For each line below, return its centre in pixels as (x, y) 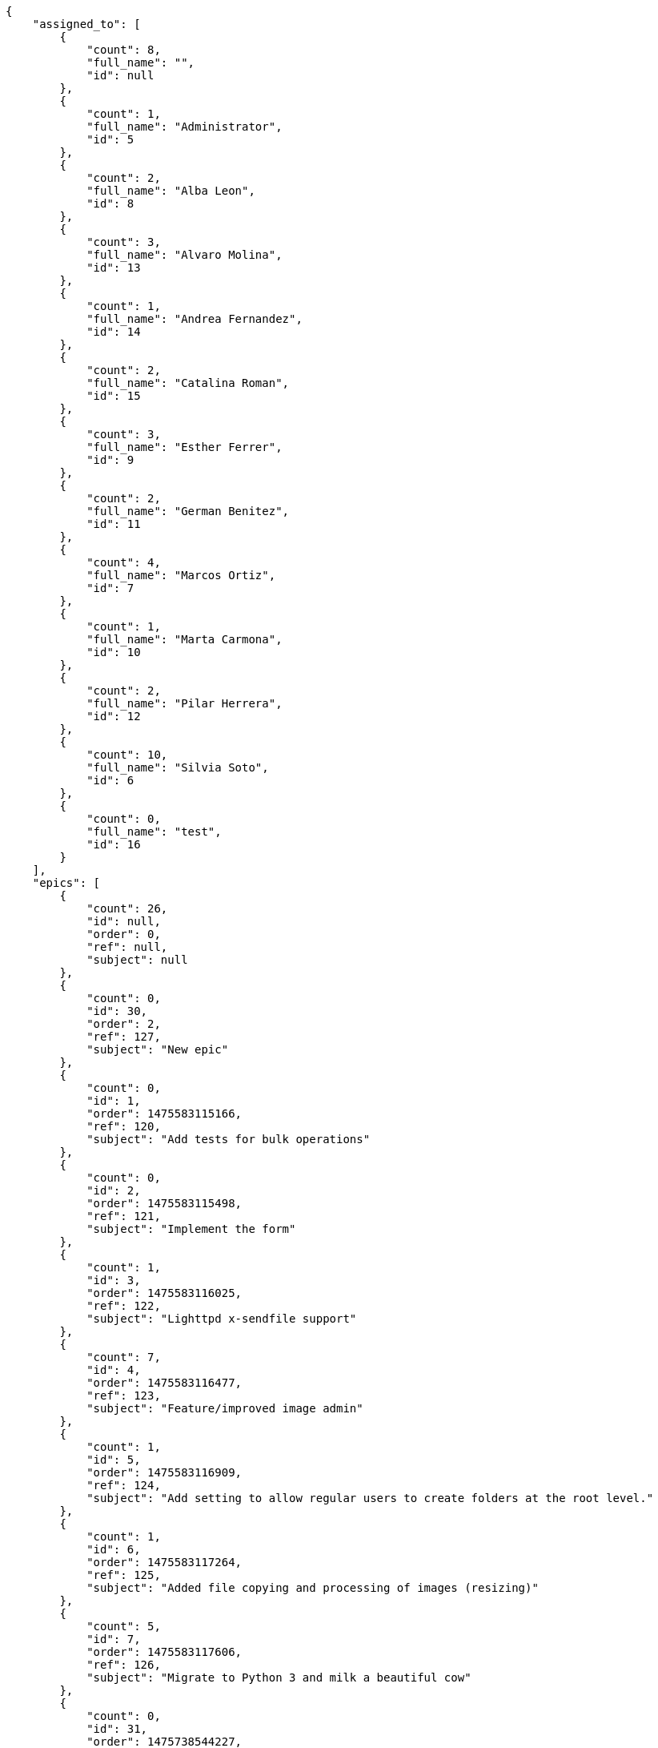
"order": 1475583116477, (164, 1383)
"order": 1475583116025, (164, 1293)
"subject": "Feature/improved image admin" (225, 1408)
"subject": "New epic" (158, 1049)
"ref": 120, (124, 1126)
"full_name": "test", (154, 832)
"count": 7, (124, 1357)
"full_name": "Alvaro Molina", (185, 255)
